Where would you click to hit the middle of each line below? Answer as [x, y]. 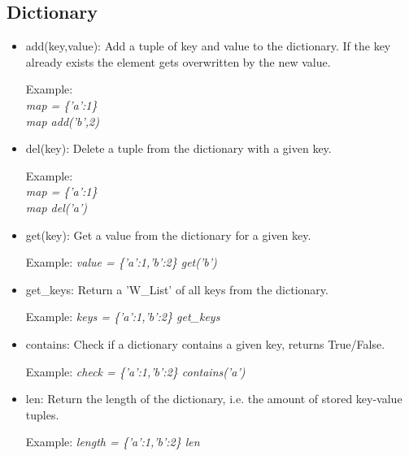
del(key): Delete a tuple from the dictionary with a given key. [178, 148]
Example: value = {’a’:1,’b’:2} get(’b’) [121, 262]
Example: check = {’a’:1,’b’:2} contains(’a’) [135, 371]
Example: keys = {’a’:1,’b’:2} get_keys [123, 317]
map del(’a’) [56, 207]
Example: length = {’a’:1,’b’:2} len [113, 442]
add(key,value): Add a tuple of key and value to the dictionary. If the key [208, 46]
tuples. [42, 414]
